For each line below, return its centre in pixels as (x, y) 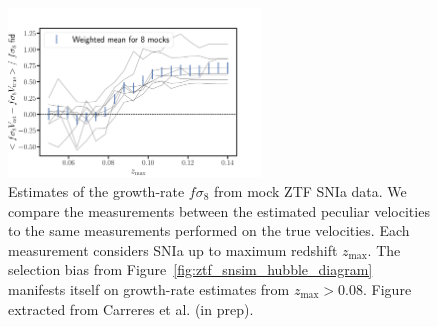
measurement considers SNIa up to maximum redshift (173, 249)
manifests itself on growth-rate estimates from (149, 288)
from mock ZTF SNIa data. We (310, 191)
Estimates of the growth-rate (96, 191)
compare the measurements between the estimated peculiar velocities (219, 210)
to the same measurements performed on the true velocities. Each (209, 230)
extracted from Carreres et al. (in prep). (131, 308)
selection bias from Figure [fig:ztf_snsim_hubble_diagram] (190, 269)
